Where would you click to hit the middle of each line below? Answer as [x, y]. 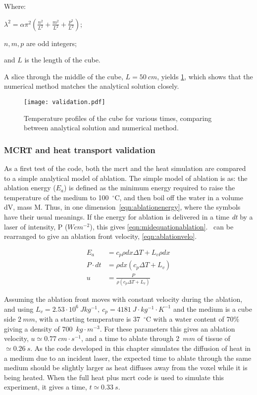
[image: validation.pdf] [65, 102]
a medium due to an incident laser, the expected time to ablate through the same [128, 358]
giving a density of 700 [38, 328]
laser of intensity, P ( [36, 226]
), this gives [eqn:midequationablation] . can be [162, 226]
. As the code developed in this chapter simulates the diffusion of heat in [141, 348]
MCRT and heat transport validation [80, 149]
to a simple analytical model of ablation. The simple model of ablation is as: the [126, 178]
